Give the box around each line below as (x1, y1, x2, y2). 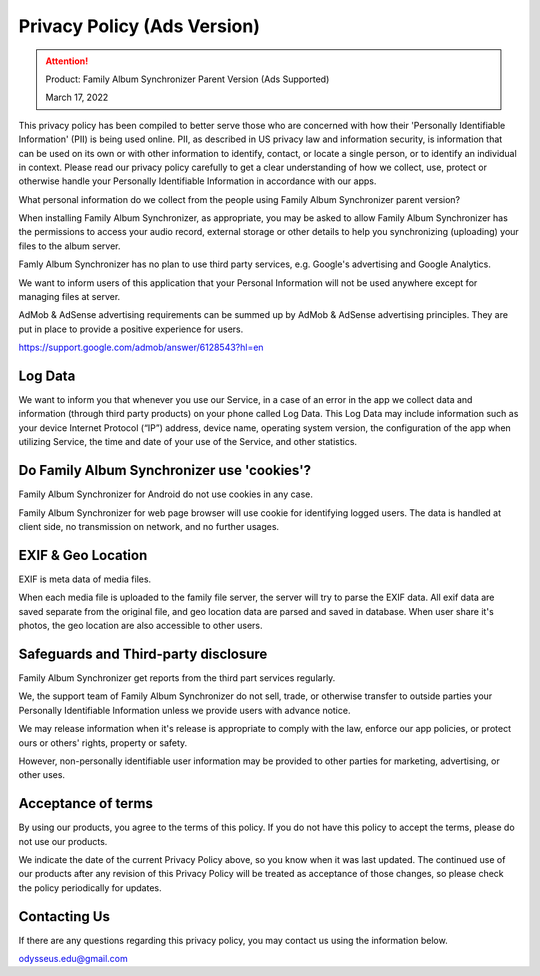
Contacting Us (18, 908, 110, 925)
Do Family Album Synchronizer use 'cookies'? (18, 462, 312, 479)
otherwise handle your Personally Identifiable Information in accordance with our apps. (18, 175, 377, 187)
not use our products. (18, 835, 108, 847)
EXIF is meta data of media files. (18, 573, 152, 585)
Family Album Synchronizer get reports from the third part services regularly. (18, 671, 336, 684)
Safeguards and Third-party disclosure (18, 645, 268, 662)
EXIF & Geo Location (18, 546, 148, 564)
